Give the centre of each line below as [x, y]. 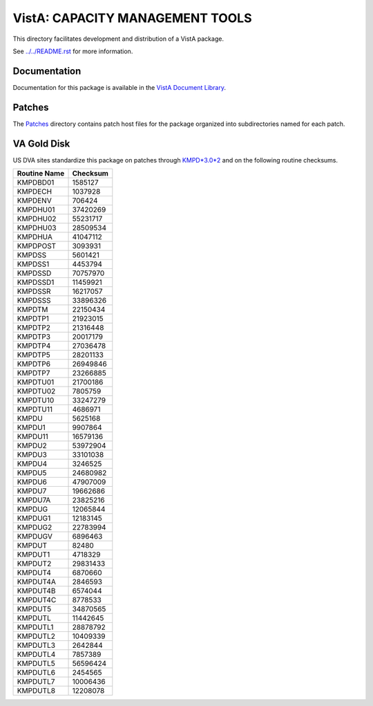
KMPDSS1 [33, 264]
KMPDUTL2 [36, 636]
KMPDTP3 [34, 337]
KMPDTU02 [36, 391]
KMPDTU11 [35, 409]
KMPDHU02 [37, 219]
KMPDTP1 [33, 319]
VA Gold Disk [41, 143]
